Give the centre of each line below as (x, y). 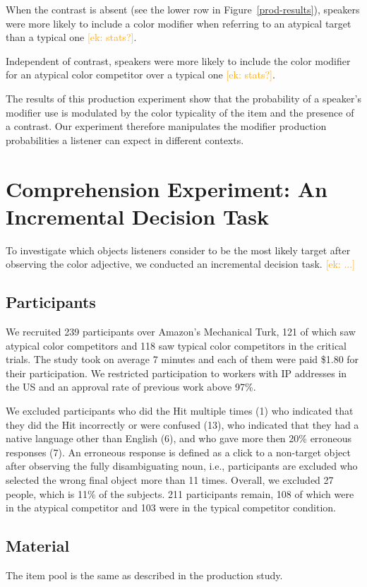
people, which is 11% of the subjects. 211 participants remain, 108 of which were (180, 493)
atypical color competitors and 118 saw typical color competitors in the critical (176, 345)
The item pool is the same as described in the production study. (144, 575)
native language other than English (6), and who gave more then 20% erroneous (179, 438)
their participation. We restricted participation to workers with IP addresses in (176, 373)
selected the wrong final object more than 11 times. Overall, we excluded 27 (170, 479)
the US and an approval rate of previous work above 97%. (131, 387)
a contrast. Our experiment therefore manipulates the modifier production (166, 126)
